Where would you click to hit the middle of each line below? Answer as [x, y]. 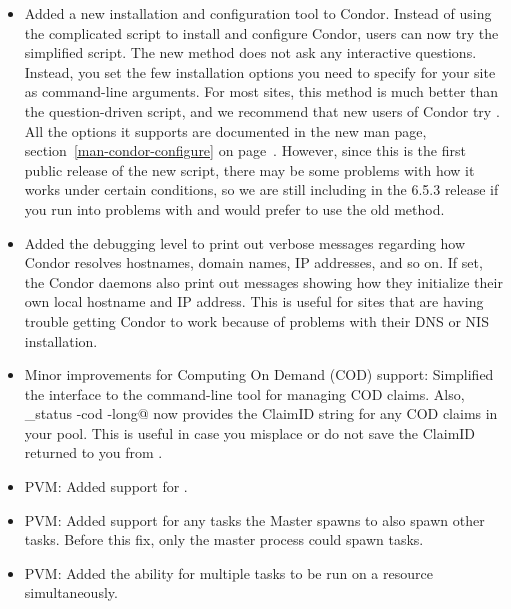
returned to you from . [93, 452]
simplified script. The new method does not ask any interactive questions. [250, 52]
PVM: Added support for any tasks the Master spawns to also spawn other [254, 519]
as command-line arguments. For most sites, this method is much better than [261, 91]
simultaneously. [71, 592]
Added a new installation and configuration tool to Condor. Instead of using [258, 13]
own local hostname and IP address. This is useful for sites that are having [254, 301]
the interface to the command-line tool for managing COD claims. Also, [244, 393]
